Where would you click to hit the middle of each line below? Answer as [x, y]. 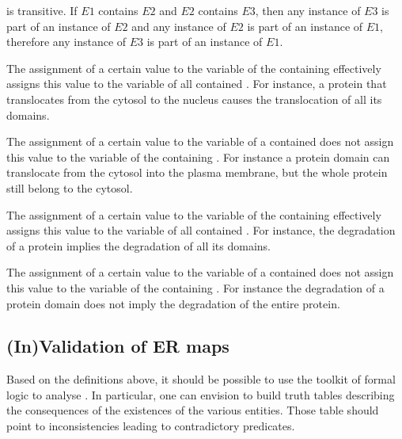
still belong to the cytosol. [70, 187]
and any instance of [179, 26]
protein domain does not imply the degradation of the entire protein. [173, 303]
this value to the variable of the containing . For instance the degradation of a [195, 287]
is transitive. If [42, 10]
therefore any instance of [66, 42]
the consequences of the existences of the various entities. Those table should [193, 410]
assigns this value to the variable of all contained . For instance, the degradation [201, 230]
